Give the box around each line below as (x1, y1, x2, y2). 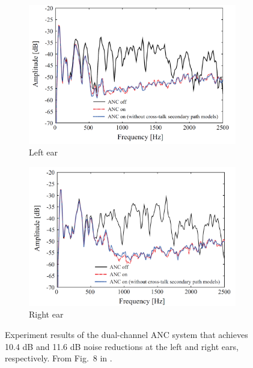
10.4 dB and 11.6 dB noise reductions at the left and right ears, (5, 340, 239, 352)
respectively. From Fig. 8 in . (5, 352, 112, 364)
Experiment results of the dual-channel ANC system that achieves (5, 328, 248, 340)
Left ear (29, 146, 58, 158)
